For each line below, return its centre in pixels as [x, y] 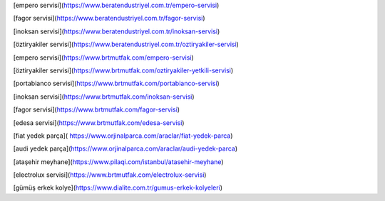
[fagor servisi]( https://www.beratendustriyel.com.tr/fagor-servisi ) [109, 18]
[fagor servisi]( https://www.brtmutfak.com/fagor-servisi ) [97, 109]
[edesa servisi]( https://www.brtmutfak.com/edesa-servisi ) [99, 123]
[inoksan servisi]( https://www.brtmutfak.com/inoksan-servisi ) [104, 97]
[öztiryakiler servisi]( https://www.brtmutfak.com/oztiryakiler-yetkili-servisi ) [123, 70]
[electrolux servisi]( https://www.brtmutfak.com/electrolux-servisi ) [110, 175]
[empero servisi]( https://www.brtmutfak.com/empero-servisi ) [103, 58]
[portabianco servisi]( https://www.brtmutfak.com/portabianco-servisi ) [117, 83]
